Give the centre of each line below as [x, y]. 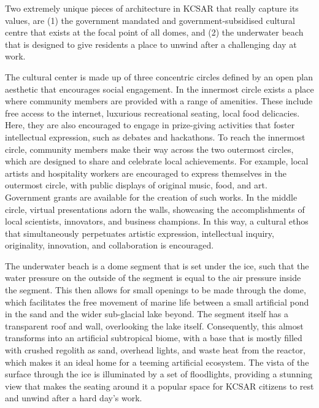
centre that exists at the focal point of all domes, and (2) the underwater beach [154, 32]
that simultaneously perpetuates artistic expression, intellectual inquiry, [140, 233]
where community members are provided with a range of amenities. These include [159, 101]
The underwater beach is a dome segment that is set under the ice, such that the [157, 265]
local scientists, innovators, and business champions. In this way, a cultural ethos [157, 221]
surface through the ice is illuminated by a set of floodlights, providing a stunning [159, 374]
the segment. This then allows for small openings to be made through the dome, [156, 290]
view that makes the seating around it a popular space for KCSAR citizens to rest [159, 386]
